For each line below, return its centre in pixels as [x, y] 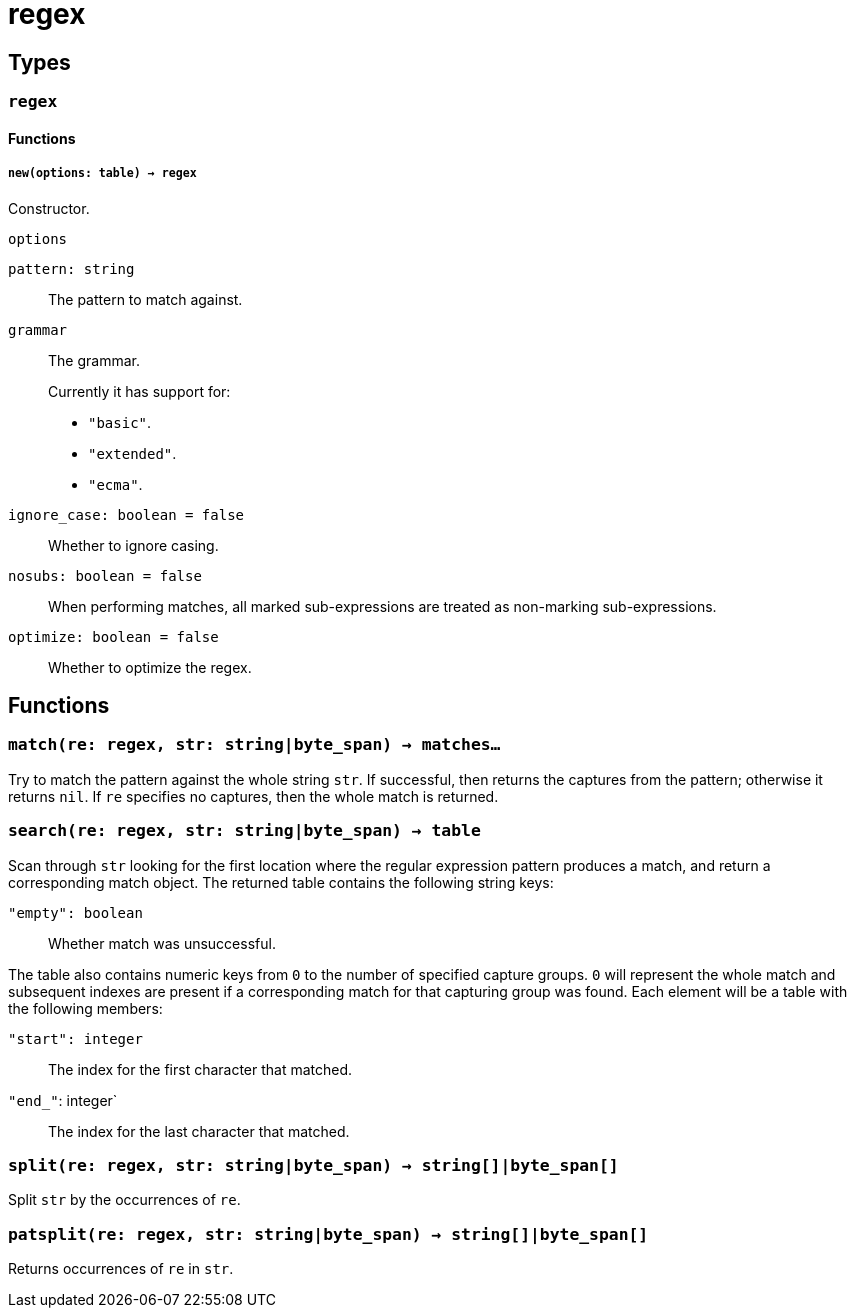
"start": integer [75, 1038]
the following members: [85, 1008]
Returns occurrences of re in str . [121, 1269]
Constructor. [49, 208]
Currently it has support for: [139, 391]
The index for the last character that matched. [199, 1131]
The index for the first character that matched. [200, 1069]
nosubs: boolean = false [105, 575]
